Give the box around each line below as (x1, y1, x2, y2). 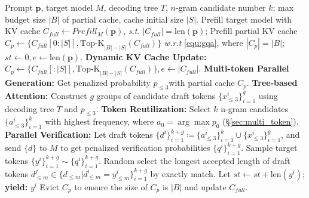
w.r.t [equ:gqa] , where (164, 36, 243, 48)
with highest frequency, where (45, 115, 154, 128)
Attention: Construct (5, 89, 87, 101)
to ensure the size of (74, 180, 148, 193)
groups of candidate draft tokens (96, 89, 216, 101)
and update (185, 180, 227, 193)
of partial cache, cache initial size (62, 13, 183, 25)
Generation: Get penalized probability (5, 76, 151, 89)
